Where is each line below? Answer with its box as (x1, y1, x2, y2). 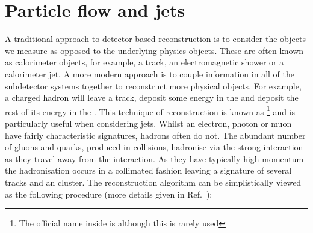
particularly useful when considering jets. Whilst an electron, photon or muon (5, 116, 292, 129)
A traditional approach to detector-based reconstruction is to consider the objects (5, 32, 306, 45)
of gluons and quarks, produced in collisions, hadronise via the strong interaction (5, 141, 303, 153)
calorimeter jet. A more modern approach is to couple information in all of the (5, 67, 294, 80)
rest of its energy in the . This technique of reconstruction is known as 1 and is (5, 103, 296, 118)
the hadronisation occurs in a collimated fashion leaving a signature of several (5, 164, 292, 177)
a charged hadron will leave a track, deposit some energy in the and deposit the (5, 91, 299, 104)
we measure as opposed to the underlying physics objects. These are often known (5, 44, 304, 56)
